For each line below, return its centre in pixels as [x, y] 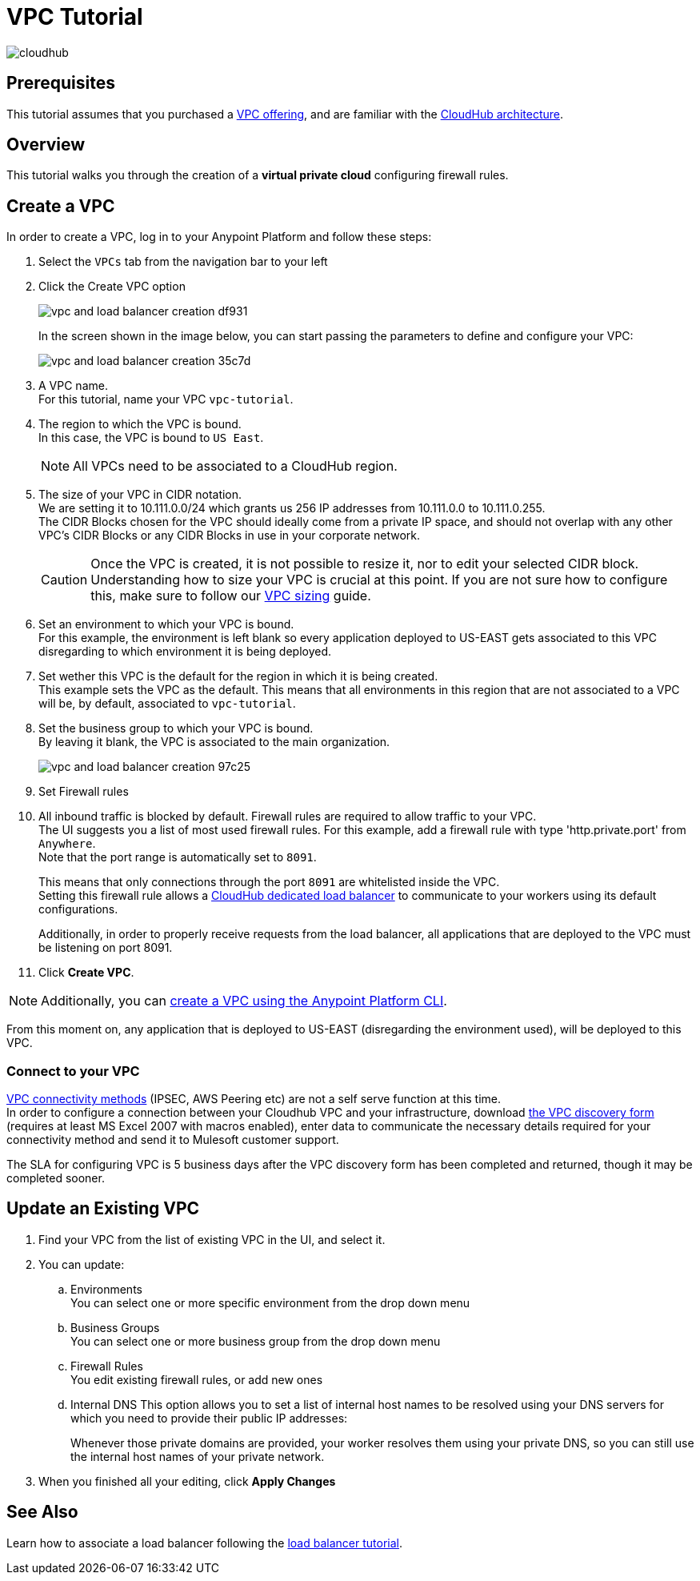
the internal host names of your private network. [198, 1456]
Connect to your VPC [73, 1071]
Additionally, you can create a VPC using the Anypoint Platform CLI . [244, 1001]
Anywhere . [67, 844]
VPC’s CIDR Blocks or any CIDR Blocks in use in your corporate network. [230, 536]
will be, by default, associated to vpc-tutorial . [167, 704]
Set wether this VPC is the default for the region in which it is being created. [238, 676]
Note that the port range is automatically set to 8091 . [178, 857]
